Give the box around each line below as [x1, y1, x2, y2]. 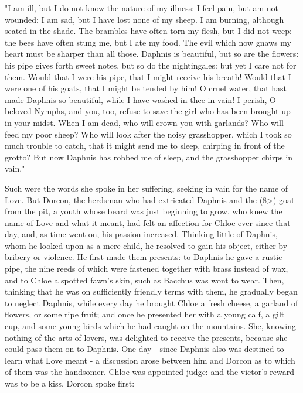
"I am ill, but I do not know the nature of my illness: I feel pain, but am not [5, 2, 279, 13]
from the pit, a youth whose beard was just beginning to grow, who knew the [5, 205, 282, 217]
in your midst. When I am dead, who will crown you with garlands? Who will [5, 116, 284, 128]
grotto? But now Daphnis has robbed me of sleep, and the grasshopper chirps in [5, 151, 293, 163]
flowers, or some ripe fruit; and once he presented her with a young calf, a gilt [5, 308, 285, 320]
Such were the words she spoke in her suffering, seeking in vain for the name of [5, 182, 288, 194]
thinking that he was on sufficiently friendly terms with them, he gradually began [5, 285, 298, 298]
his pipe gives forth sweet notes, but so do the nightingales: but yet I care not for [5, 59, 297, 71]
